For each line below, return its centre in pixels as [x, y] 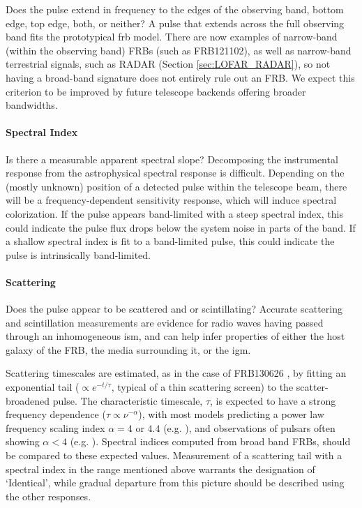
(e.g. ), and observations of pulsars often [249, 427]
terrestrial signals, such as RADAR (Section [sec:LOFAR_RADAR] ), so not [168, 64]
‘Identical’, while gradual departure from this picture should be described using [175, 483]
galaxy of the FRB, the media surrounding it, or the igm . [128, 349]
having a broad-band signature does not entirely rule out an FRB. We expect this [180, 77]
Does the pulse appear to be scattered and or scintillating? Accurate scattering [174, 309]
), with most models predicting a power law [231, 414]
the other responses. [48, 496]
